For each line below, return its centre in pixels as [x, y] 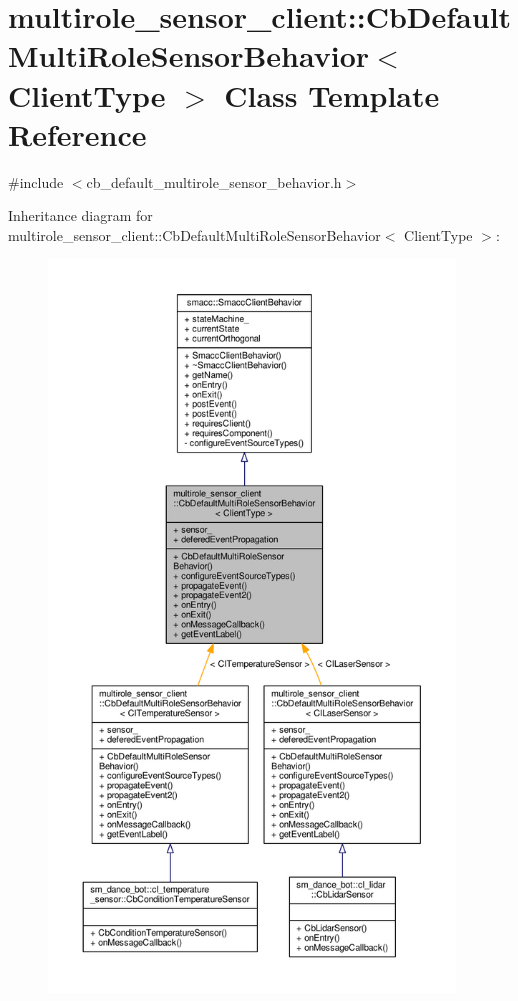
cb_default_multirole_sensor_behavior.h [214, 181]
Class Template [332, 94]
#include [36, 181]
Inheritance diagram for [80, 215]
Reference [77, 133]
